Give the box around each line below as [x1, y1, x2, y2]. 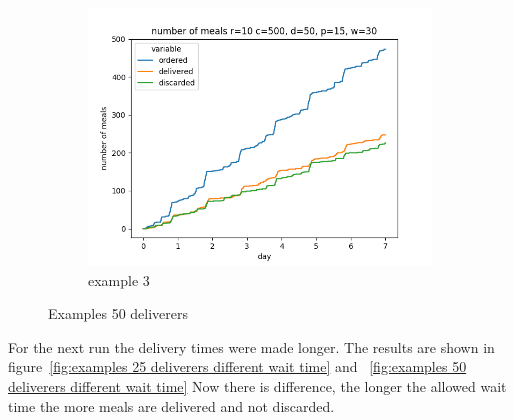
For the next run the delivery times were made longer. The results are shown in [8, 336, 495, 357]
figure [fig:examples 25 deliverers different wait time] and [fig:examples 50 [8, 356, 467, 377]
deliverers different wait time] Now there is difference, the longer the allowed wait [8, 375, 507, 396]
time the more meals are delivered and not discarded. [8, 395, 335, 416]
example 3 [88, 269, 150, 290]
